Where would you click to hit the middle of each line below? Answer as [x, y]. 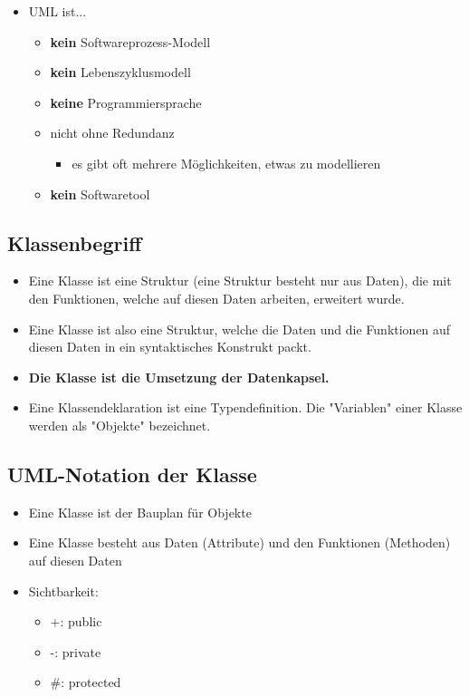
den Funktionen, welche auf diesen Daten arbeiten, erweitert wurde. [216, 298]
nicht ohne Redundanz [112, 133]
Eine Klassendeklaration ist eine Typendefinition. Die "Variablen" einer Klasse [245, 407]
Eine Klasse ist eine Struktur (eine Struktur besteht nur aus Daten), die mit [240, 281]
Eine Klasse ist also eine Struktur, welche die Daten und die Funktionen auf [239, 329]
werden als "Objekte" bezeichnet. [120, 425]
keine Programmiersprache [126, 102]
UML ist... [57, 11]
